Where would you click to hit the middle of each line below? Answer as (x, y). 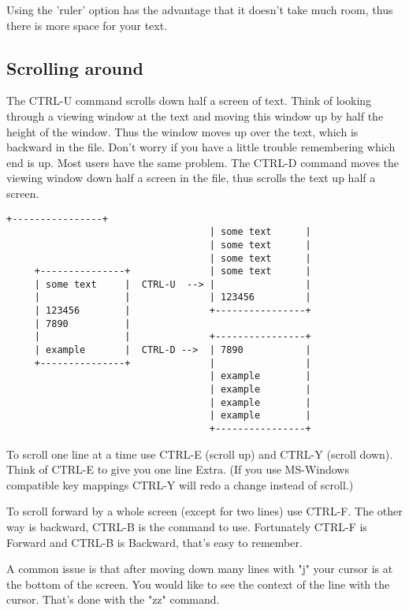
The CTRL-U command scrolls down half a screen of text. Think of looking (189, 100)
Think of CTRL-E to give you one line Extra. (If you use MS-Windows (178, 469)
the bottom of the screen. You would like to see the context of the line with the (198, 584)
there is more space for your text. (87, 25)
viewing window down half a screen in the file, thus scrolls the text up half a (191, 178)
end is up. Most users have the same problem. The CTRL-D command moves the (203, 162)
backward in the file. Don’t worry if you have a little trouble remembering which (201, 147)
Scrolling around (75, 67)
